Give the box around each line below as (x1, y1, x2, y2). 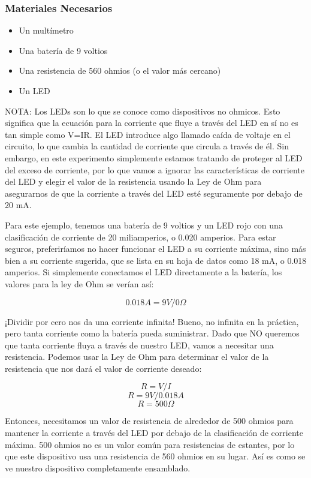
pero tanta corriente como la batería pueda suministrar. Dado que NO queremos (5, 327, 300, 339)
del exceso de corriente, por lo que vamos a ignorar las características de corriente (5, 163, 304, 176)
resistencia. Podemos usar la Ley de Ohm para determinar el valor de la (5, 350, 269, 363)
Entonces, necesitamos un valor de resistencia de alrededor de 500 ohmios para (5, 414, 294, 427)
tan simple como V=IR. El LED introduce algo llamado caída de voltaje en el (5, 128, 291, 140)
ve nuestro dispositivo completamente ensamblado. (5, 461, 191, 474)
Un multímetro (19, 24, 74, 37)
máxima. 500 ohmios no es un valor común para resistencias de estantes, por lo (5, 438, 295, 450)
